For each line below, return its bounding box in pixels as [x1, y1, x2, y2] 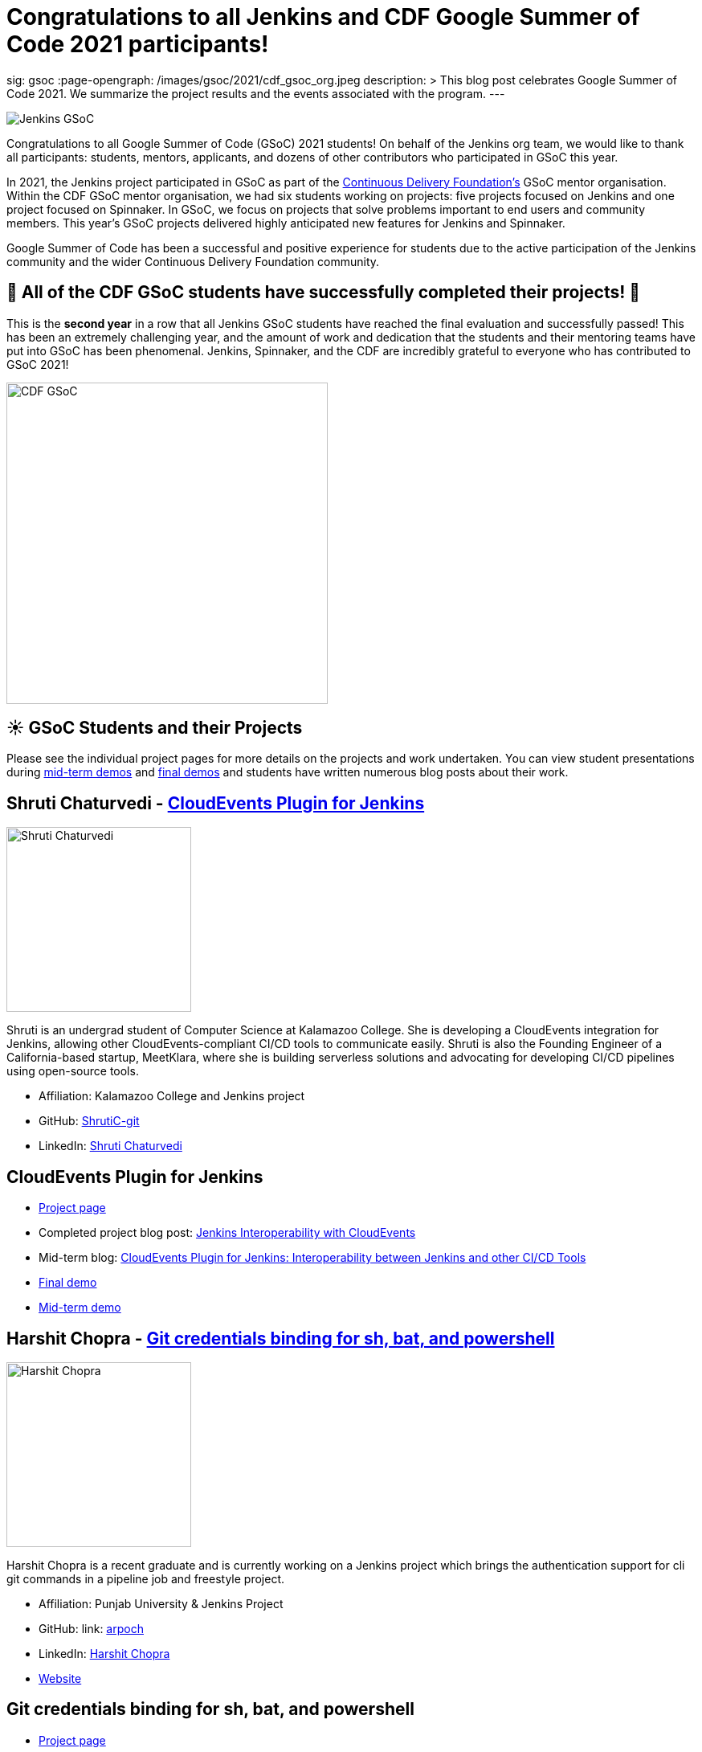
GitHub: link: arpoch [39, 1621, 144, 1635]
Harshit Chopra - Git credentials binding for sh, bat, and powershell [6, 1328, 555, 1349]
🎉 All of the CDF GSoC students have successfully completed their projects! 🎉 [6, 282, 641, 303]
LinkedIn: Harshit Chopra [39, 1646, 170, 1660]
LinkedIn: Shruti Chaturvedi [39, 1139, 182, 1153]
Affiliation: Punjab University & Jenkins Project [39, 1596, 284, 1611]
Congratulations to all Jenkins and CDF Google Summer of [6, 3, 640, 31]
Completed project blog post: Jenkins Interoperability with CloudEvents [39, 1226, 416, 1240]
